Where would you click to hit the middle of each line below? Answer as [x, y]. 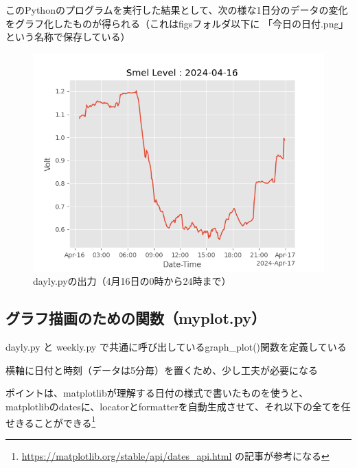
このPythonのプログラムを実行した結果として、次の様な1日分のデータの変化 [177, 10]
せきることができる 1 [51, 421]
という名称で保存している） [68, 37]
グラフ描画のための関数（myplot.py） [136, 318]
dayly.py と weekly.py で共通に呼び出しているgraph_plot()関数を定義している [176, 347]
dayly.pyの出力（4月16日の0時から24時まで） [132, 281]
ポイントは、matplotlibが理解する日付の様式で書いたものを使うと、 [157, 393]
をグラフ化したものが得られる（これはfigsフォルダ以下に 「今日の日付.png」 [177, 23]
